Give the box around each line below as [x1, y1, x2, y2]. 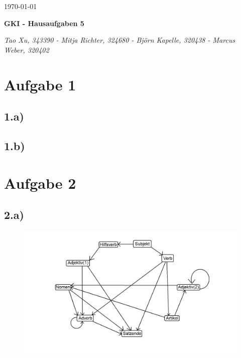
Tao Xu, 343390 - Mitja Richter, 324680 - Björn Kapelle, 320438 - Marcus [4, 35, 235, 45]
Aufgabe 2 [4, 172, 76, 193]
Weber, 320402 [4, 44, 49, 55]
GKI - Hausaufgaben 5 [4, 18, 84, 28]
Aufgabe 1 [4, 74, 76, 94]
